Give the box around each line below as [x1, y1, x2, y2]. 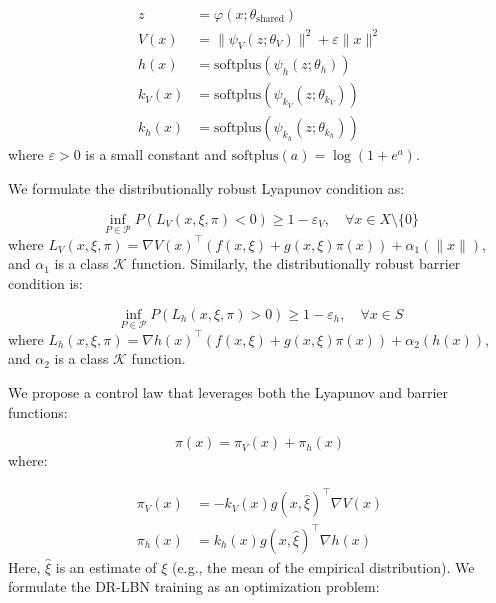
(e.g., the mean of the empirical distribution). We [172, 556, 475, 577]
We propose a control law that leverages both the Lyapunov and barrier [8, 382, 449, 403]
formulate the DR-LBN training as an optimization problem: [8, 576, 380, 597]
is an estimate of [55, 556, 157, 577]
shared [256, 14, 285, 25]
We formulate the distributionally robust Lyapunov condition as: [8, 178, 405, 199]
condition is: [8, 273, 83, 294]
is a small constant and [85, 144, 227, 165]
